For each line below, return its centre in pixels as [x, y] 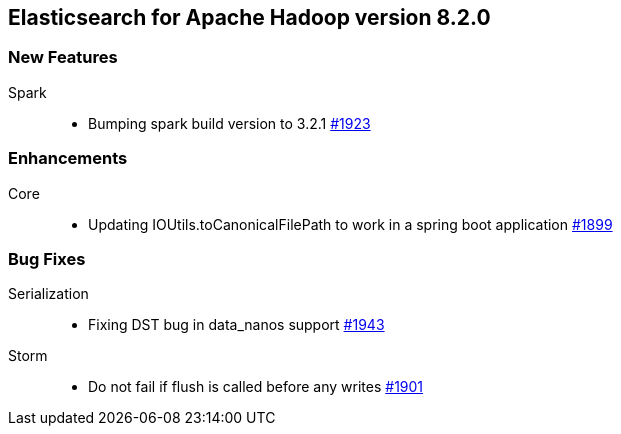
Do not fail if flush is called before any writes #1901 [256, 387]
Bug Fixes [47, 258]
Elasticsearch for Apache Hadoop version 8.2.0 [249, 17]
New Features [63, 57]
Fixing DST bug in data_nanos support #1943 [236, 325]
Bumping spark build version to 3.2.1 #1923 [229, 123]
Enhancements [68, 158]
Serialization [48, 294]
